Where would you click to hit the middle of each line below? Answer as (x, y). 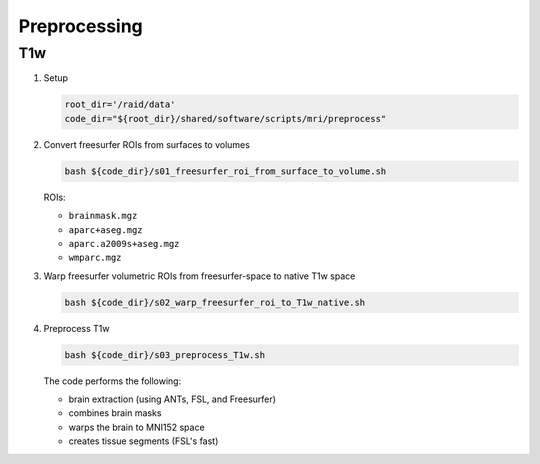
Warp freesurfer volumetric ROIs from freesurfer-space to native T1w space (199, 276)
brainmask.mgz (103, 216)
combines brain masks (115, 413)
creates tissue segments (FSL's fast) (143, 441)
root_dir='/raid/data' (120, 104)
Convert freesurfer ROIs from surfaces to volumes (146, 144)
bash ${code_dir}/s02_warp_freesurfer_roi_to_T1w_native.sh (215, 302)
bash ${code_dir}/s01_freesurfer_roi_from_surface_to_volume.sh (225, 171)
